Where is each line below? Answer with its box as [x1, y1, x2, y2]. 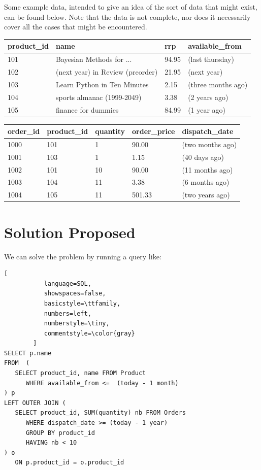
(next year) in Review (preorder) [55, 66, 158, 77]
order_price [132, 126, 175, 137]
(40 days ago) [182, 151, 224, 162]
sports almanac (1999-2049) [55, 91, 142, 102]
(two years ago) [182, 189, 230, 200]
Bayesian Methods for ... [55, 54, 132, 64]
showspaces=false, [44, 290, 106, 297]
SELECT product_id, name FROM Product [15, 370, 146, 377]
